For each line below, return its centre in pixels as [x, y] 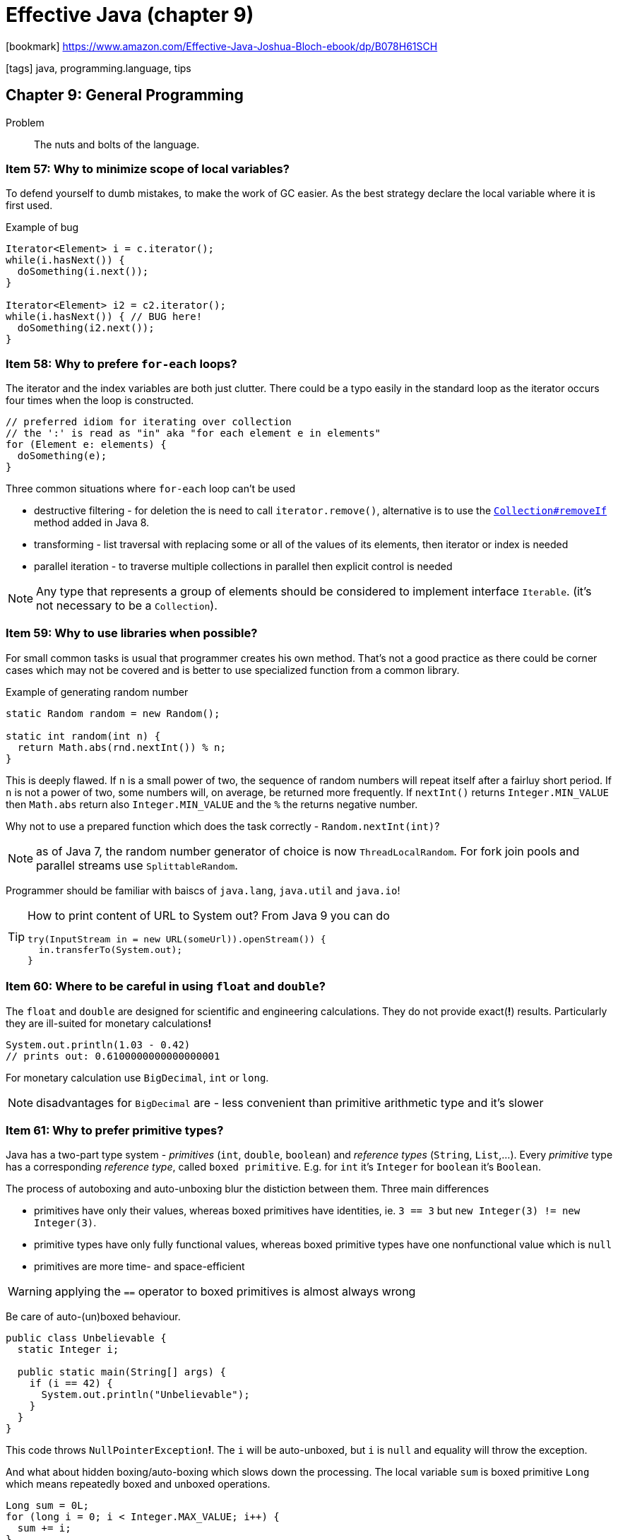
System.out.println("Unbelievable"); [145, 1395]
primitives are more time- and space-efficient [139, 1267]
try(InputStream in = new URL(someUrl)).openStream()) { [177, 939]
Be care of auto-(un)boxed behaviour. [93, 1317]
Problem [25, 122]
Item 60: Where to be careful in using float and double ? [166, 987]
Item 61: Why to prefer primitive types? [115, 1130]
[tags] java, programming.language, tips [99, 68]
